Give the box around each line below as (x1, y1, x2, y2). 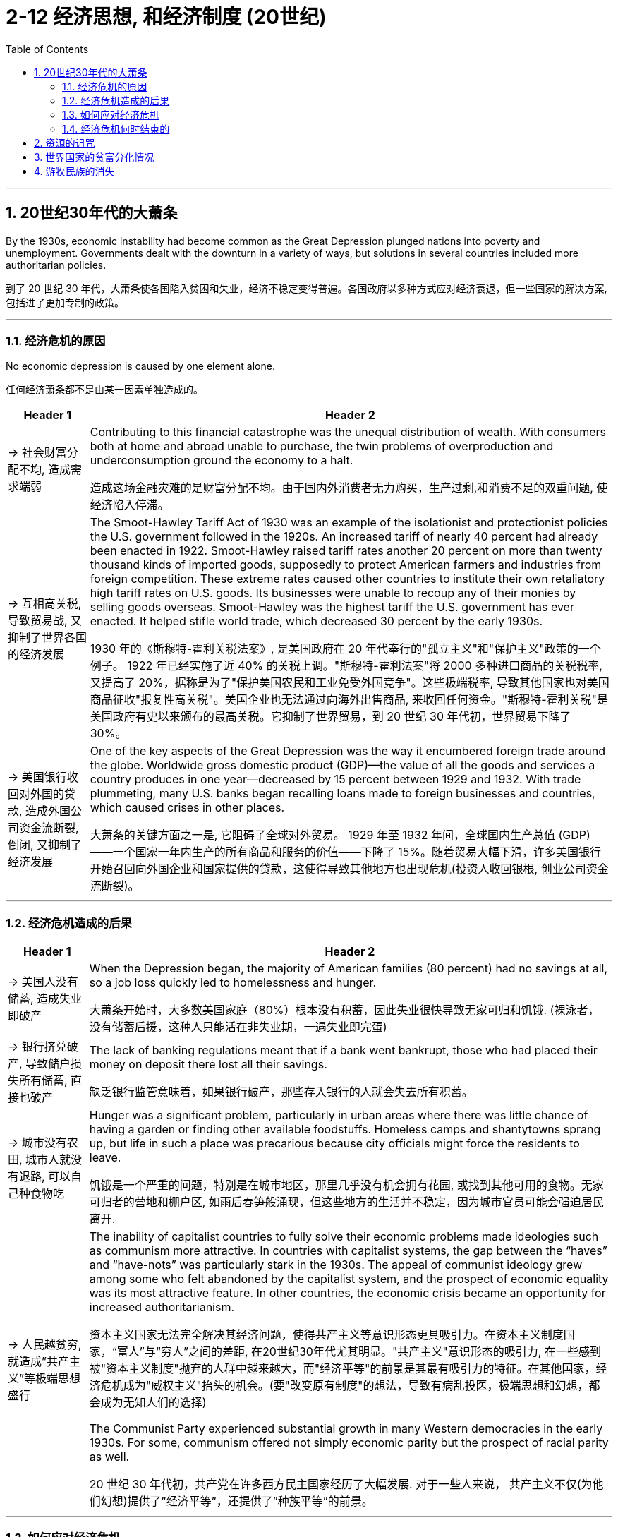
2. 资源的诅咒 (34, 136, 95, 149)
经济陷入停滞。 (90, 498, 169, 512)
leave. (89, 1150, 121, 1165)
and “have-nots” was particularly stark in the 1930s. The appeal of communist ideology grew (89, 1258, 583, 1272)
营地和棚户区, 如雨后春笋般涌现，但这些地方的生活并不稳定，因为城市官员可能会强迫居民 (134, 1195, 604, 1210)
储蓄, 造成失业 (8, 991, 83, 1006)
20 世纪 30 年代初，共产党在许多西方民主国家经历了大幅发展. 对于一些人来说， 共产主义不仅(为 (89, 1477, 593, 1492)
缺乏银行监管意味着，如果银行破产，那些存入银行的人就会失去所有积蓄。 (89, 1085, 473, 1099)
